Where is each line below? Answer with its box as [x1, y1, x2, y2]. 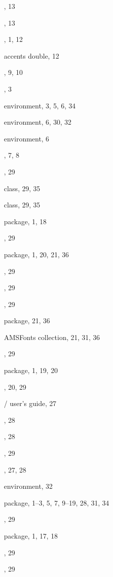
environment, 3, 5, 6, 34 [4, 100, 76, 110]
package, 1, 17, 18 [4, 531, 58, 541]
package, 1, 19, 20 [4, 365, 58, 375]
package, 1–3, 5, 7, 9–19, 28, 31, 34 [4, 497, 110, 508]
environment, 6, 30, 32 [4, 117, 72, 127]
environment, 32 [4, 481, 53, 491]
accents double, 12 [4, 50, 59, 61]
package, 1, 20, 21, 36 [4, 249, 69, 259]
